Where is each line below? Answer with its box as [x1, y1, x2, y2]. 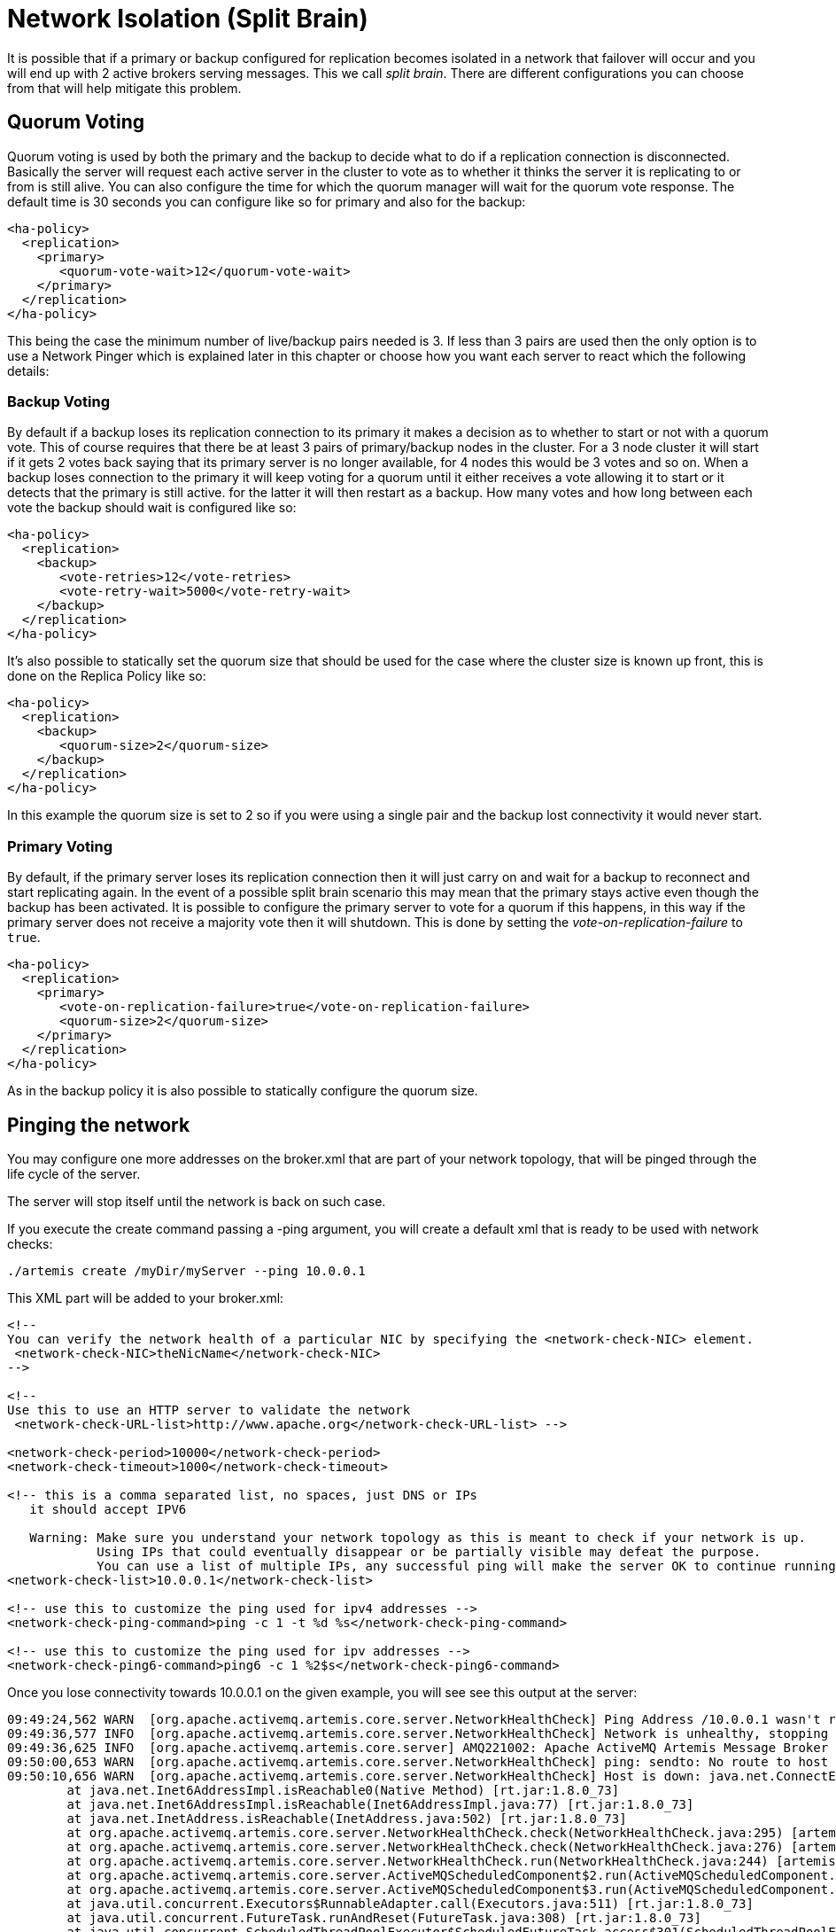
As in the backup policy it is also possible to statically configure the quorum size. [7, 1083, 478, 1099]
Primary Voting [7, 837, 113, 855]
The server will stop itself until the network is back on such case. [7, 1193, 386, 1209]
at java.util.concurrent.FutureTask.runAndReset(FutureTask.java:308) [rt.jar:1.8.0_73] [66, 1910, 701, 1925]
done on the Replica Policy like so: [7, 668, 206, 684]
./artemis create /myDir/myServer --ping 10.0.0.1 [7, 1263, 366, 1278]
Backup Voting [7, 392, 111, 410]
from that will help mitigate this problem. [7, 80, 242, 96]
